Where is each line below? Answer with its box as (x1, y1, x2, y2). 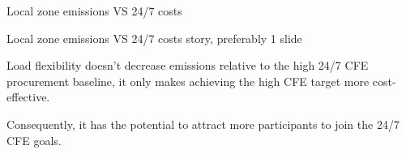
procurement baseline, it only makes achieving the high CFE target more (6, 72, 370, 89)
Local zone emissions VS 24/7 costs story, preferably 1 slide (6, 29, 302, 46)
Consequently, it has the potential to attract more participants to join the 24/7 (6, 115, 400, 132)
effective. (6, 88, 50, 105)
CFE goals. (6, 131, 62, 148)
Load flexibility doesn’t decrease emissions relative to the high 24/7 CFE (6, 57, 369, 74)
